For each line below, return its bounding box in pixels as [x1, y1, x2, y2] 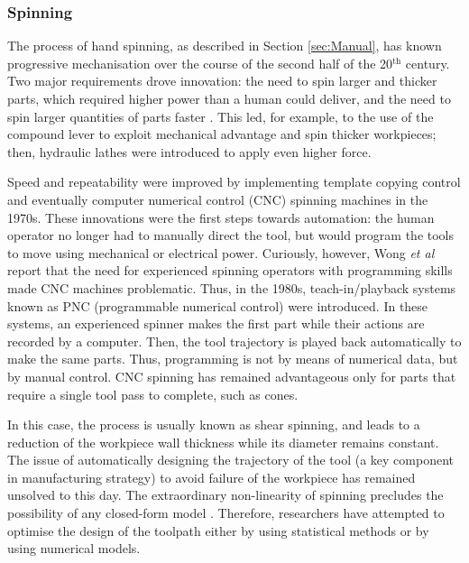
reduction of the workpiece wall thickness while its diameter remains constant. [7, 432, 439, 451]
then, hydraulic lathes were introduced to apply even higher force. [7, 142, 372, 161]
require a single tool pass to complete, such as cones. [7, 384, 299, 403]
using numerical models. [7, 539, 141, 558]
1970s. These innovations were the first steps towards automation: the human [7, 208, 435, 226]
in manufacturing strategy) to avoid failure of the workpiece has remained [7, 467, 416, 486]
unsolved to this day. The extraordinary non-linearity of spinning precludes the [7, 485, 444, 504]
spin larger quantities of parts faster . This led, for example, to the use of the [7, 106, 434, 125]
